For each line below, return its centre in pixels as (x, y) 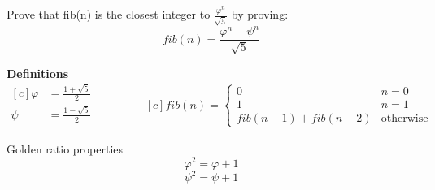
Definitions (38, 73)
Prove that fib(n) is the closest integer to (109, 14)
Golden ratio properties (65, 148)
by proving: (260, 14)
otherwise (405, 118)
